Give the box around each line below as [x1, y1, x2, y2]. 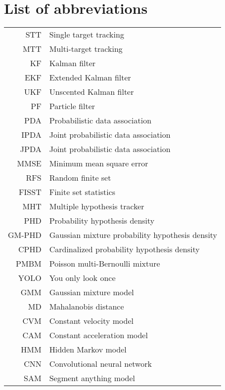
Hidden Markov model [49, 344, 127, 355]
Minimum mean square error [49, 157, 148, 169]
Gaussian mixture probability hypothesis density [49, 229, 218, 241]
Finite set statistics [49, 186, 116, 198]
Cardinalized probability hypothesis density [49, 243, 200, 255]
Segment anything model [49, 372, 135, 384]
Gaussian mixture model [49, 286, 134, 298]
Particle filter [49, 100, 95, 112]
